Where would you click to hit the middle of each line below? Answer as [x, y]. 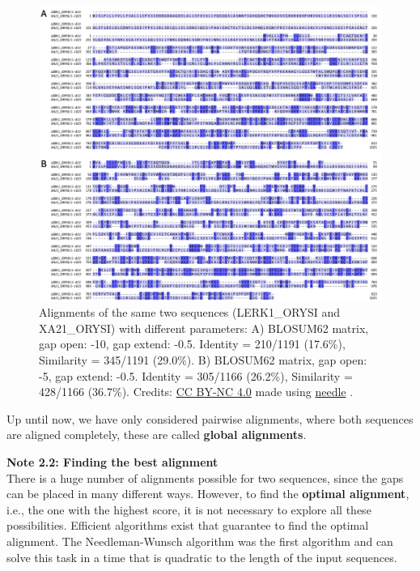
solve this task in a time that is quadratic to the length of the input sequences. [202, 557]
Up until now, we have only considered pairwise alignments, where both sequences [210, 418]
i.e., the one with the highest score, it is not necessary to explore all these [189, 509]
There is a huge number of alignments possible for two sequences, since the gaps [205, 477]
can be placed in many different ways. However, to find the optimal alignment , [208, 494]
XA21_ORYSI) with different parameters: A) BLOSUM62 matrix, [204, 328]
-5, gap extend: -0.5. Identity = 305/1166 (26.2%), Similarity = [196, 375]
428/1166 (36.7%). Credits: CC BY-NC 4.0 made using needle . [196, 392]
